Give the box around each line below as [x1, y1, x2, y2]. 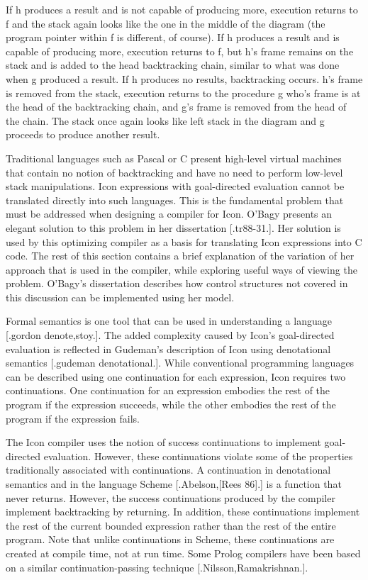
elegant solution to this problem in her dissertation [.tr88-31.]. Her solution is [6, 220, 341, 235]
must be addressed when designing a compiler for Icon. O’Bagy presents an [6, 206, 333, 221]
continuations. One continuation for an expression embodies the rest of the [6, 383, 330, 398]
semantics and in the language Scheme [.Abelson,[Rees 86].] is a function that [6, 476, 342, 491]
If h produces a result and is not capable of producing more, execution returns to [6, 2, 358, 16]
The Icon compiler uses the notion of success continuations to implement [6, 435, 321, 450]
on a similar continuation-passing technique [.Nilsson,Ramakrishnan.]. [6, 559, 308, 574]
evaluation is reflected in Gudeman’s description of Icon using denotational [6, 341, 331, 356]
